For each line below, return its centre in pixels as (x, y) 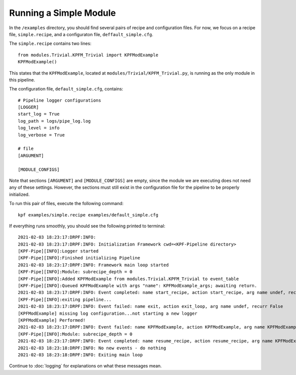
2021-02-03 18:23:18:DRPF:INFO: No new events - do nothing (92, 348)
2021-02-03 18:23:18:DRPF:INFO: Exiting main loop (80, 355)
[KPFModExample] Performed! (52, 320)
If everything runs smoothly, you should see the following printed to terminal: (87, 226)
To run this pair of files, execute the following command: (66, 204)
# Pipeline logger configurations (59, 100)
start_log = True (39, 114)
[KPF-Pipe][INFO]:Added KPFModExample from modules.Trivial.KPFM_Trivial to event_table (129, 279)
